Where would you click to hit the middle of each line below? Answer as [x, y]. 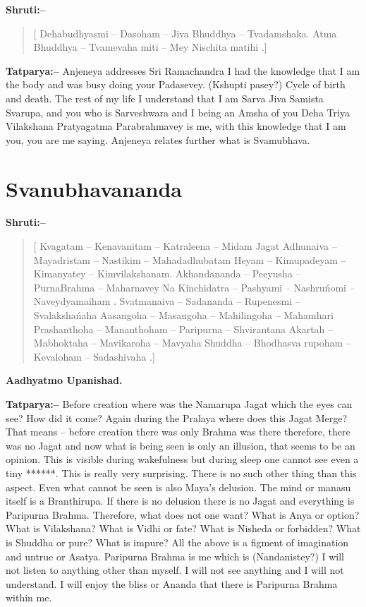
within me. [29, 597]
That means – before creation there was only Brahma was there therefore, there [178, 432]
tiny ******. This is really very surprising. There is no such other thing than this [181, 473]
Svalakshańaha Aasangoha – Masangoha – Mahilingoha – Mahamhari [183, 315]
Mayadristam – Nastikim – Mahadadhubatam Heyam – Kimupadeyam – [190, 259]
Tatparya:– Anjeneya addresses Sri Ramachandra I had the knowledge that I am [183, 70]
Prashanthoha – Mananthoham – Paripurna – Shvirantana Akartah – [183, 329]
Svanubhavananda [94, 188]
